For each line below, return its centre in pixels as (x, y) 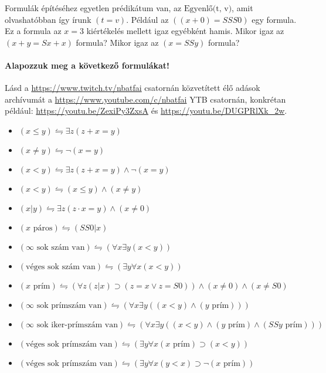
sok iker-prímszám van (77, 325)
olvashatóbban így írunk (48, 19)
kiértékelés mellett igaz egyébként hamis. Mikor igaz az (185, 31)
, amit (242, 8)
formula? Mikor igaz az (117, 42)
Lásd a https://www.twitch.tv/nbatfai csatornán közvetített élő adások (133, 88)
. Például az (147, 19)
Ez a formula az (33, 31)
